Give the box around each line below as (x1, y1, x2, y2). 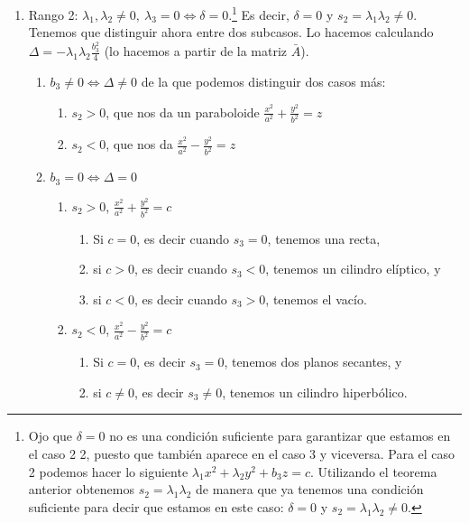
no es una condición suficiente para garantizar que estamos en (109, 426, 451, 445)
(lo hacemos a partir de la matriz (104, 42, 288, 61)
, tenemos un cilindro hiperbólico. (222, 382, 408, 401)
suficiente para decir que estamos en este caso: (28, 497, 284, 516)
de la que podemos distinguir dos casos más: (141, 71, 386, 90)
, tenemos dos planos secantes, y (224, 352, 402, 371)
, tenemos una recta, (267, 229, 381, 247)
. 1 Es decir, (228, 3, 290, 23)
